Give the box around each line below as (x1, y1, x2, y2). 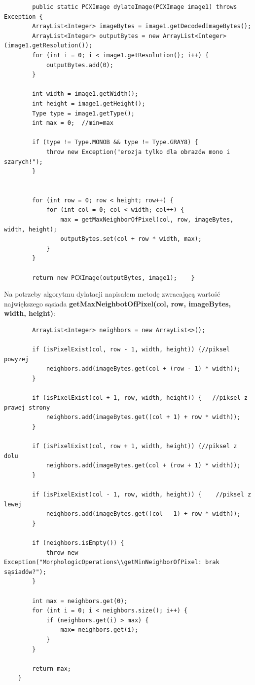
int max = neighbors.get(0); (32, 597, 128, 605)
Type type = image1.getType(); (32, 110, 135, 117)
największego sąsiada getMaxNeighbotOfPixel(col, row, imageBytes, (4, 298, 231, 308)
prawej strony (4, 404, 50, 411)
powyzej (4, 355, 29, 363)
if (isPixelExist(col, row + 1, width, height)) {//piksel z (32, 443, 237, 450)
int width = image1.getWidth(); (32, 90, 139, 98)
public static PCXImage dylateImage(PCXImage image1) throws (32, 3, 237, 10)
